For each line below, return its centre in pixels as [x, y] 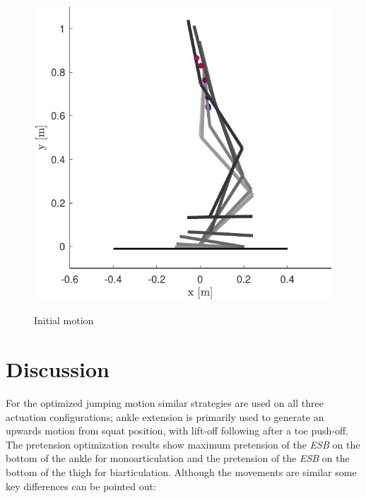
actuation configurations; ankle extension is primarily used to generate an [165, 416]
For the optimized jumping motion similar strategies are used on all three [165, 403]
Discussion [58, 369]
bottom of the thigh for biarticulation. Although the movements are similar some [181, 472]
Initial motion [64, 320]
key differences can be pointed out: [81, 486]
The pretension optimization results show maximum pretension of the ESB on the [183, 444]
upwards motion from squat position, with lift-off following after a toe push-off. [177, 431]
